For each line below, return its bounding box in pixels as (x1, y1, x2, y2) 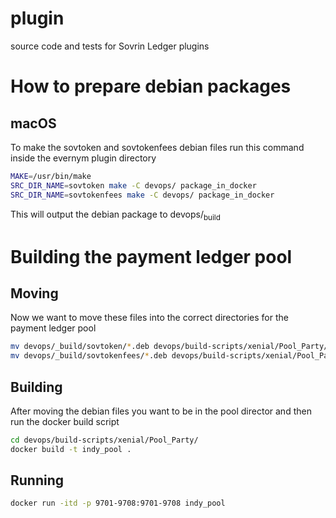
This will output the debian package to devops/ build (10, 208, 221, 222)
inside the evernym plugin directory (10, 152, 157, 164)
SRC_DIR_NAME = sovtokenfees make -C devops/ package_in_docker (10, 190, 275, 200)
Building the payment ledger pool (10, 245, 293, 268)
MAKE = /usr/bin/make (10, 171, 92, 181)
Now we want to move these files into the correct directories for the (10, 312, 289, 324)
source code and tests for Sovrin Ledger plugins (10, 40, 210, 52)
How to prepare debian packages (10, 75, 292, 98)
